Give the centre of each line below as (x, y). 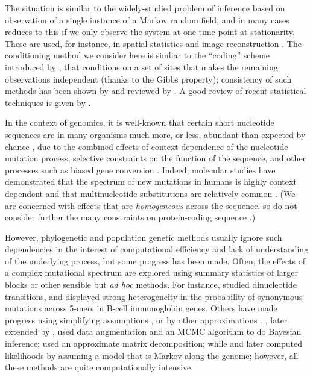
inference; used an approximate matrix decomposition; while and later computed (154, 344)
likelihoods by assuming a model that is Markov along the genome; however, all (152, 355)
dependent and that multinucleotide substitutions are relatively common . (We (150, 193)
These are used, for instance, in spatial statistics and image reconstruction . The (153, 43)
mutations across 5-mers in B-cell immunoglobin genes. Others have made (141, 308)
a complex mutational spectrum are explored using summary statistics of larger (152, 273)
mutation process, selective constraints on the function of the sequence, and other (156, 158)
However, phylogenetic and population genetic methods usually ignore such (144, 237)
